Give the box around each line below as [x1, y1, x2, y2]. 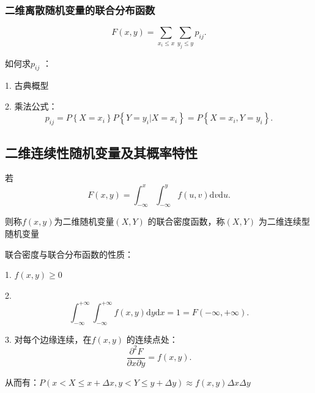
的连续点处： [126, 332, 178, 345]
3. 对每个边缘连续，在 [5, 332, 92, 345]
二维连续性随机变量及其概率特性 [5, 143, 198, 162]
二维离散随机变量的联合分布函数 [5, 2, 155, 17]
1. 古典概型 [5, 79, 49, 92]
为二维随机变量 [54, 215, 114, 228]
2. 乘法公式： [5, 99, 57, 112]
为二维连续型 [258, 215, 310, 228]
